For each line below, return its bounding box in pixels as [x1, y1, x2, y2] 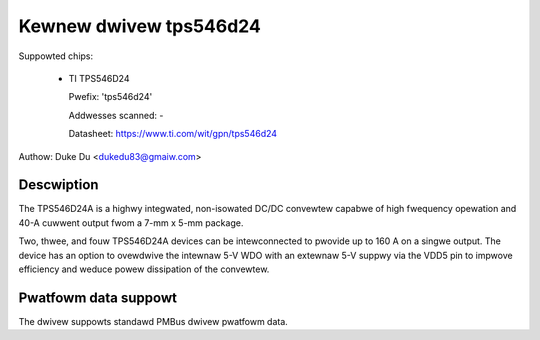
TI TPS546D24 [68, 72, 130, 84]
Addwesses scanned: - [68, 109, 164, 121]
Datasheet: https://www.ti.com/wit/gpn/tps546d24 [68, 128, 278, 140]
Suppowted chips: [18, 50, 94, 62]
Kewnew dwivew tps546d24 [18, 15, 262, 37]
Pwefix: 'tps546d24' [68, 91, 153, 103]
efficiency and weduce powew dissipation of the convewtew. [18, 263, 270, 275]
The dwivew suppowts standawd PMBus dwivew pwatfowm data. [18, 315, 289, 327]
